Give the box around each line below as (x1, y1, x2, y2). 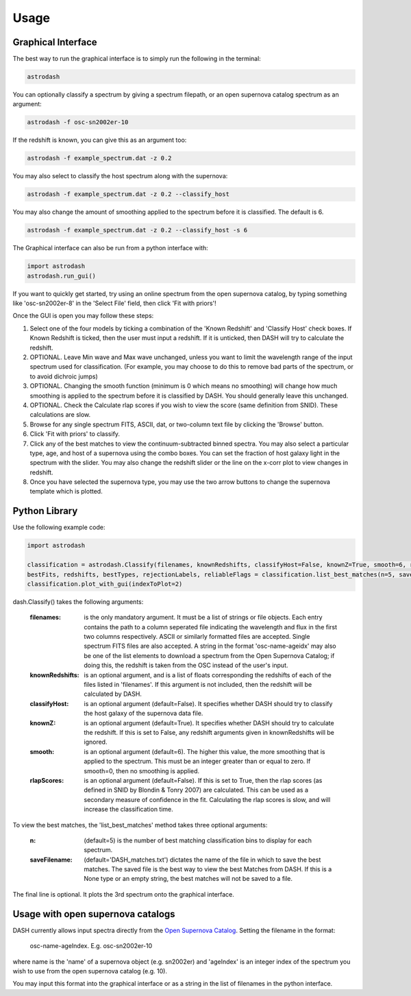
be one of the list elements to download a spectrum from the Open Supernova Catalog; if (84, 651, 335, 659)
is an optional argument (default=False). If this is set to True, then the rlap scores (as (84, 776, 323, 784)
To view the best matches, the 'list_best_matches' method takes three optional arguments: (12, 821, 268, 829)
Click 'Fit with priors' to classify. (29, 430, 120, 438)
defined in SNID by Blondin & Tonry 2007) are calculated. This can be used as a (84, 786, 308, 794)
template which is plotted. (29, 487, 103, 496)
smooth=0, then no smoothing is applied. (84, 766, 200, 775)
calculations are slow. (29, 411, 91, 419)
